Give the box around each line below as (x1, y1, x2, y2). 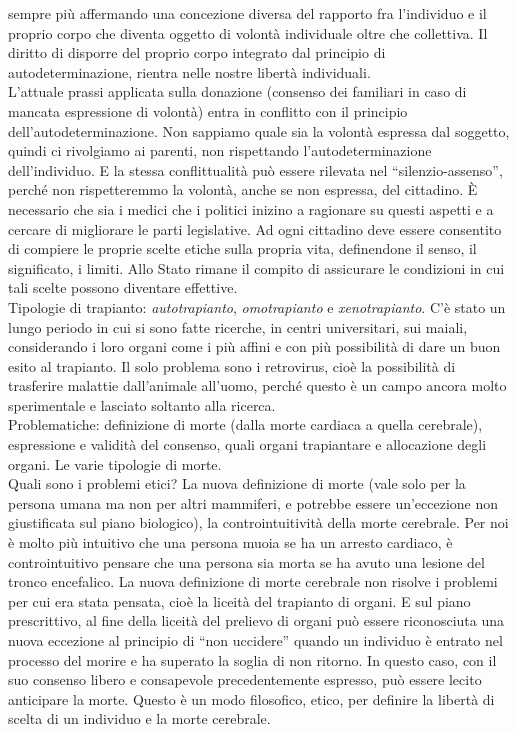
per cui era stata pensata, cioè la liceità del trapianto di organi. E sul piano (8, 590, 471, 611)
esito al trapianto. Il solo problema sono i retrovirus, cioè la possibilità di (8, 355, 456, 376)
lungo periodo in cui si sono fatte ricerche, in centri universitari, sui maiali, (8, 316, 468, 337)
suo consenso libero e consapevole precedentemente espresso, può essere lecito (8, 669, 482, 690)
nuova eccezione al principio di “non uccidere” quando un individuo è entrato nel (8, 630, 503, 650)
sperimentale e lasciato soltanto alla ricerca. (8, 394, 276, 415)
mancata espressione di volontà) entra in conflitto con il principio (8, 100, 408, 121)
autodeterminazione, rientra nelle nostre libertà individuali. (8, 61, 371, 82)
